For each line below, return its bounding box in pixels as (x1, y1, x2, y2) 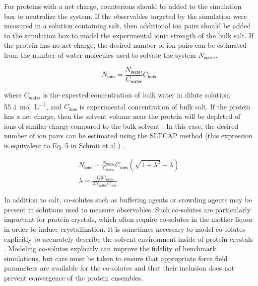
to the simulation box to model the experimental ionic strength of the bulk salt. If (4, 30, 254, 40)
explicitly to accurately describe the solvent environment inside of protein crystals (4, 233, 253, 244)
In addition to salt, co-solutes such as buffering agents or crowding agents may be (4, 194, 252, 205)
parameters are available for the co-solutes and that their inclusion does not (4, 263, 235, 273)
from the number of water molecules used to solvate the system (4, 49, 196, 60)
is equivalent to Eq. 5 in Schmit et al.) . (4, 140, 125, 150)
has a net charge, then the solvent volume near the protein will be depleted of (4, 110, 241, 121)
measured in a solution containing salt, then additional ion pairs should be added (4, 20, 251, 31)
